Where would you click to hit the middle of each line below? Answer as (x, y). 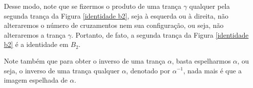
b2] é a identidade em (36, 44)
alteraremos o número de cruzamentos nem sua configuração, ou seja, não (114, 25)
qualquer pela (210, 6)
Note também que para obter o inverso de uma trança (85, 60)
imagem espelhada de (36, 80)
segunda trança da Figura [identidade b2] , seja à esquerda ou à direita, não (116, 15)
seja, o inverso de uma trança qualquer (62, 70)
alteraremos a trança (35, 34)
